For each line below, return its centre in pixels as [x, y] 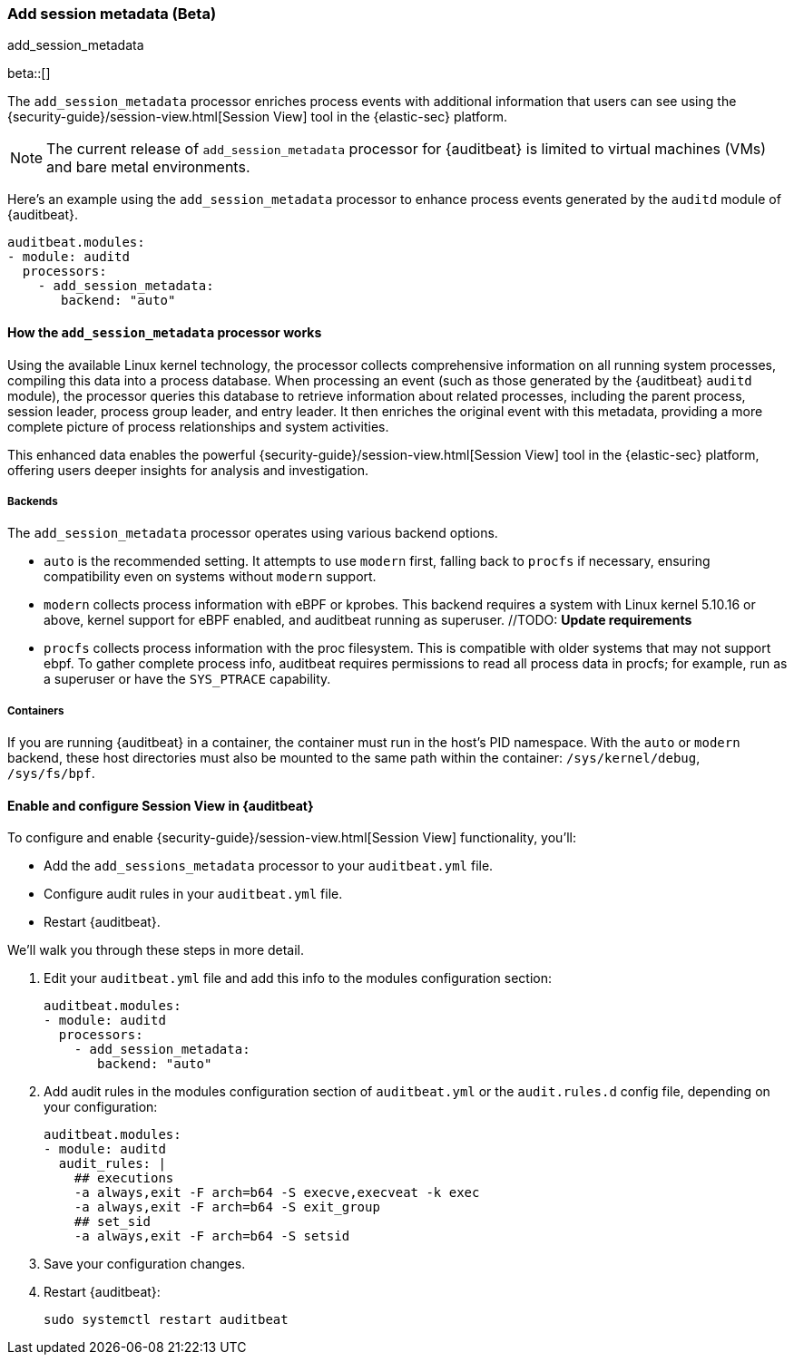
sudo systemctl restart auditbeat [166, 1320]
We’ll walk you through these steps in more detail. [156, 950]
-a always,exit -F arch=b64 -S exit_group [227, 1207]
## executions [124, 1178]
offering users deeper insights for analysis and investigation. [188, 470]
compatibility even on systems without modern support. [210, 577]
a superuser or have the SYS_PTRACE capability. [187, 679]
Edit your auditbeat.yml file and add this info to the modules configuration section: [298, 978]
